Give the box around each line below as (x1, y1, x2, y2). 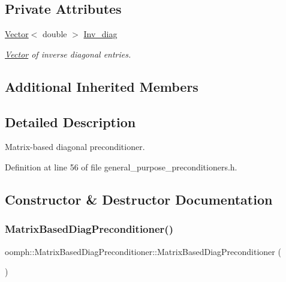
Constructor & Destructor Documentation (5, 190, 273, 208)
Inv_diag (83, 28, 118, 40)
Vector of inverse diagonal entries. (5, 47, 131, 60)
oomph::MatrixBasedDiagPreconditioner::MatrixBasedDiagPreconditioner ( (5, 245, 281, 257)
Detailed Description (5, 112, 136, 131)
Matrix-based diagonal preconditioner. (5, 140, 145, 153)
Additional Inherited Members (5, 77, 198, 95)
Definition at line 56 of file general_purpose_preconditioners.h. (5, 160, 237, 173)
